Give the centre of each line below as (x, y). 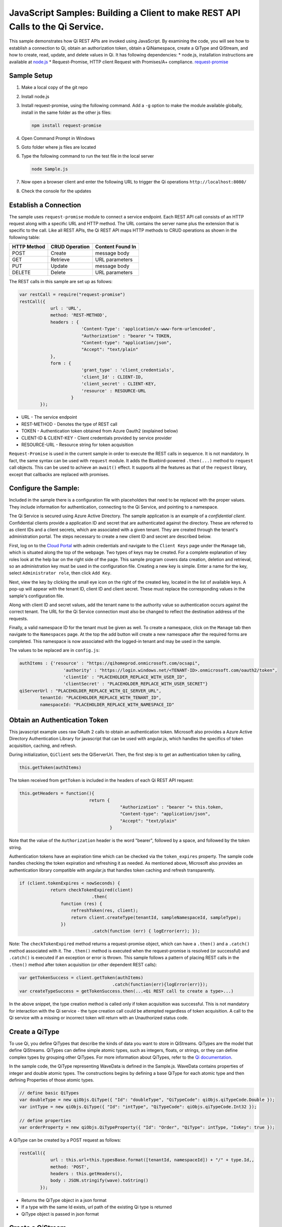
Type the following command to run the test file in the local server (88, 156)
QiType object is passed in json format (60, 1214)
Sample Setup (31, 76)
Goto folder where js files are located (59, 147)
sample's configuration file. (36, 596)
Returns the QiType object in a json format (64, 1200)
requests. (19, 618)
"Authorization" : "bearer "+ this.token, (172, 807)
